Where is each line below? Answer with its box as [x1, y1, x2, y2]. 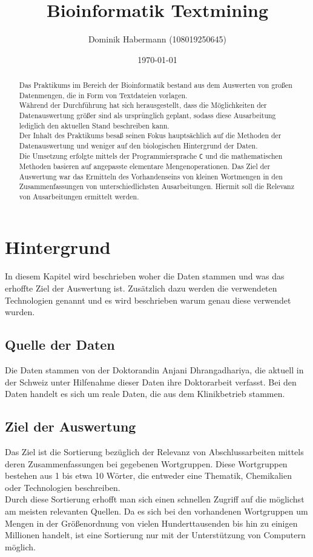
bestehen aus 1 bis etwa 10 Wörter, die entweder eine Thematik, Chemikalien [5, 469, 292, 482]
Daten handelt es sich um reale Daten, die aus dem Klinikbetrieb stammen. [5, 387, 285, 400]
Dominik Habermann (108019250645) [88, 33, 227, 45]
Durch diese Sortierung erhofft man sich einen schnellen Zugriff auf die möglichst [5, 493, 305, 505]
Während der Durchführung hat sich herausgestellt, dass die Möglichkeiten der [19, 100, 267, 110]
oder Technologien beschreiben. [5, 481, 120, 493]
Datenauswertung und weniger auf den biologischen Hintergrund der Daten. [19, 141, 258, 151]
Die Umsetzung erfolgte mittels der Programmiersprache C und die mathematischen [19, 150, 283, 161]
